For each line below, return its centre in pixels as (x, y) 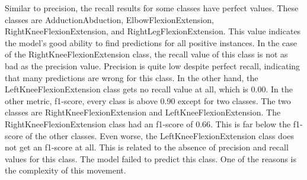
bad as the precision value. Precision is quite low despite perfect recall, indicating (153, 65)
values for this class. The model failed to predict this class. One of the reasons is (151, 158)
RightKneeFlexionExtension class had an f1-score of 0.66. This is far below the (148, 123)
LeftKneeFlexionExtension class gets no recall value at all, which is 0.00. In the (149, 89)
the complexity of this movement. (65, 170)
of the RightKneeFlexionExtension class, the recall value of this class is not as (146, 54)
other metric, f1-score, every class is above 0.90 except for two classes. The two (148, 100)
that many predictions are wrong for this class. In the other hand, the (132, 77)
